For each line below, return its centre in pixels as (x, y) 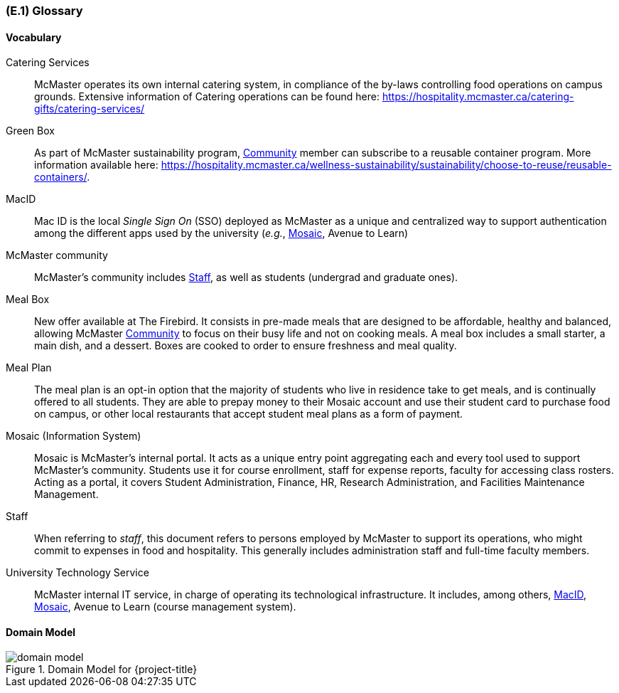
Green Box (30, 131)
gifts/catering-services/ (90, 109)
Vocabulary (34, 37)
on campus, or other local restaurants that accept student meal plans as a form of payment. (249, 414)
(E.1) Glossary (44, 11)
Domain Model (41, 632)
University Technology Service (77, 573)
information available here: (96, 165)
